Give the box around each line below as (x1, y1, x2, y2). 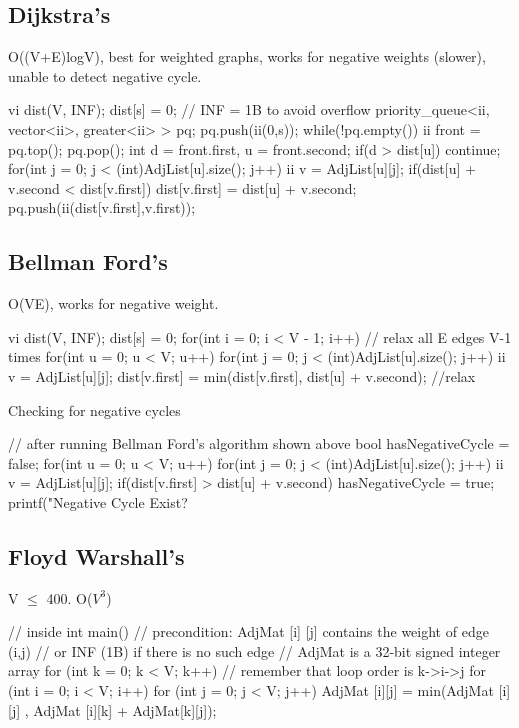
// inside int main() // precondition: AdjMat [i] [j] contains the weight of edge (8, 621, 489, 642)
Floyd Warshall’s (8, 540, 185, 571)
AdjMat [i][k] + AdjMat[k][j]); (33, 699, 217, 720)
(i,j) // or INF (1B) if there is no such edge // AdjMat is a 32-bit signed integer (8, 640, 501, 661)
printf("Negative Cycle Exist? (8, 491, 188, 512)
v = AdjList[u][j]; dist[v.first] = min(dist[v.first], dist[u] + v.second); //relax (8, 365, 476, 386)
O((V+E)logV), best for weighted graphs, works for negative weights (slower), (8, 46, 486, 67)
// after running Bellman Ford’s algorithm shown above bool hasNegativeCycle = (8, 433, 510, 454)
